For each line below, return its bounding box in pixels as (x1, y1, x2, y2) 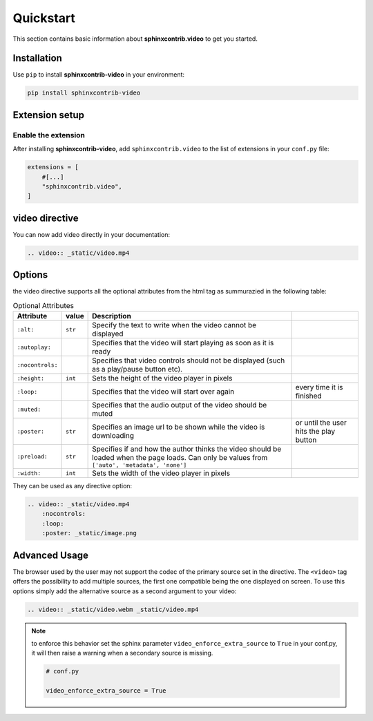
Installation (12, 52, 62, 64)
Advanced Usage (12, 549, 89, 561)
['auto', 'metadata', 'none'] (92, 461, 187, 469)
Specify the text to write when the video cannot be (92, 320, 257, 330)
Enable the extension (12, 130, 86, 140)
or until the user (295, 418, 347, 427)
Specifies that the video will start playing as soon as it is (92, 338, 274, 348)
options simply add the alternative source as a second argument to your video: (12, 587, 237, 595)
